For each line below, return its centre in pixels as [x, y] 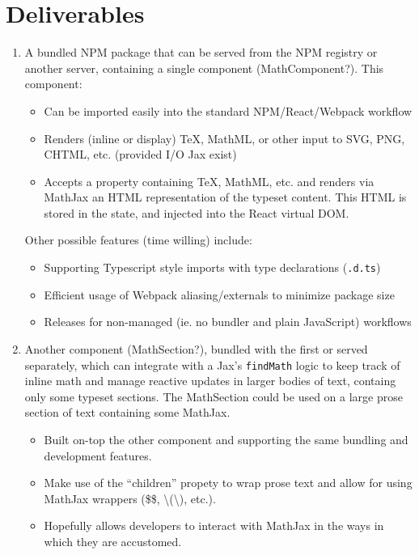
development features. [98, 455]
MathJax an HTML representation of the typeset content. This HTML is [225, 197]
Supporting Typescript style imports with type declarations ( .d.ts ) [212, 267]
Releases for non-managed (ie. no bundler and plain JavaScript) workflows [228, 322]
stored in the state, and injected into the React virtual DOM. [197, 212]
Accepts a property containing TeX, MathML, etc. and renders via [209, 181]
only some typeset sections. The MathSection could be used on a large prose [214, 396]
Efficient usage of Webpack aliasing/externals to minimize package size [219, 294]
